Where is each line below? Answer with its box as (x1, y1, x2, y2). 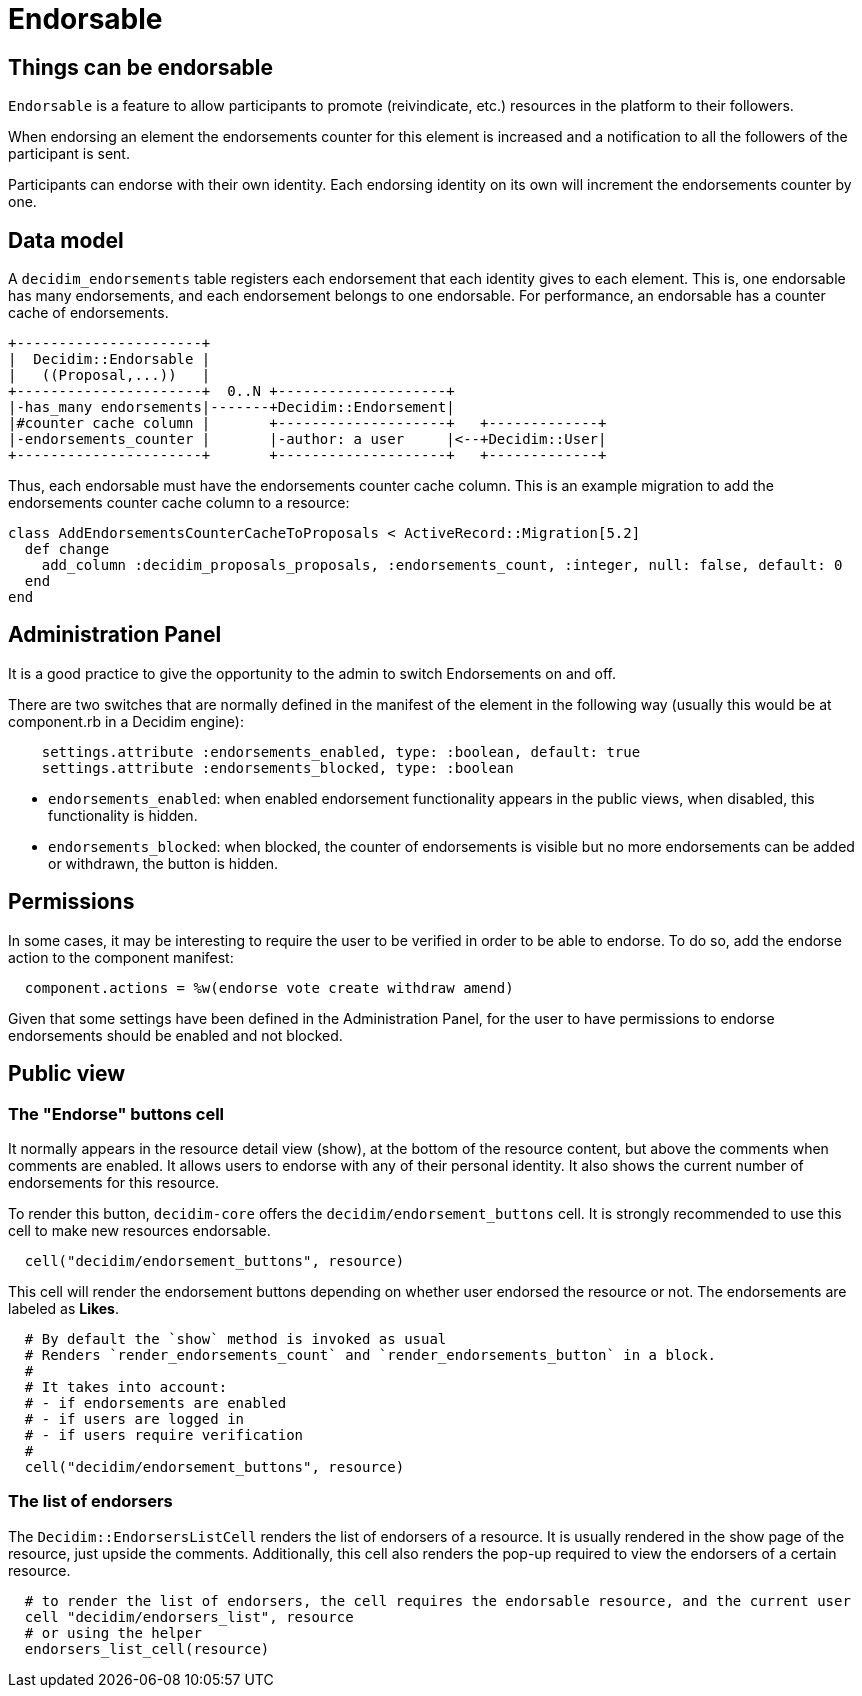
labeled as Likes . (8, 1299, 119, 1317)
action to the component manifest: (8, 948, 234, 966)
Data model (8, 227, 124, 253)
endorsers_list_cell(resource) (24, 1640, 270, 1657)
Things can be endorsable (8, 54, 274, 80)
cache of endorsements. (8, 304, 169, 322)
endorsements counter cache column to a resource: (8, 494, 350, 512)
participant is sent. (8, 145, 130, 163)
